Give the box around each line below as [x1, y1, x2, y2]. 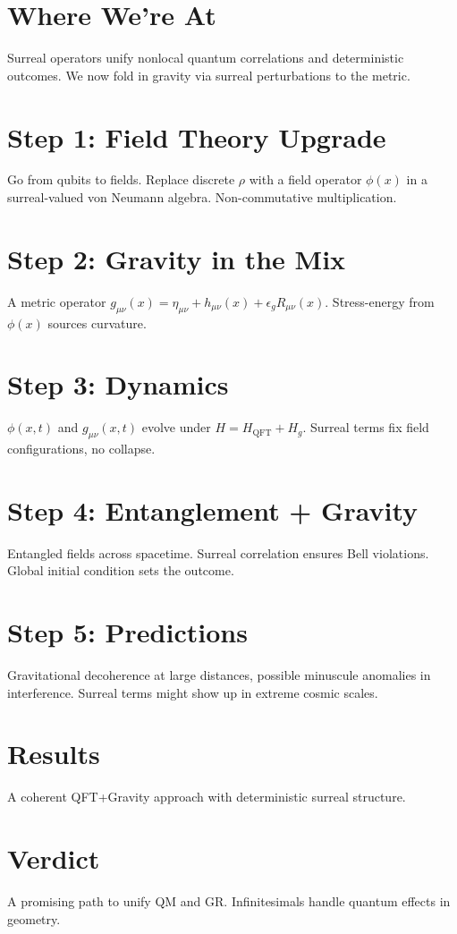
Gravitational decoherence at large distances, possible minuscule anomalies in [7, 666, 431, 684]
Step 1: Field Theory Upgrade [7, 118, 386, 155]
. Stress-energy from [325, 292, 435, 310]
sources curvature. [47, 313, 147, 332]
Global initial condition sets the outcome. [7, 561, 234, 580]
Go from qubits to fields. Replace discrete [7, 170, 235, 189]
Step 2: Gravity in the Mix [7, 240, 346, 276]
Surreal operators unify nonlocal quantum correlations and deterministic [7, 48, 404, 67]
